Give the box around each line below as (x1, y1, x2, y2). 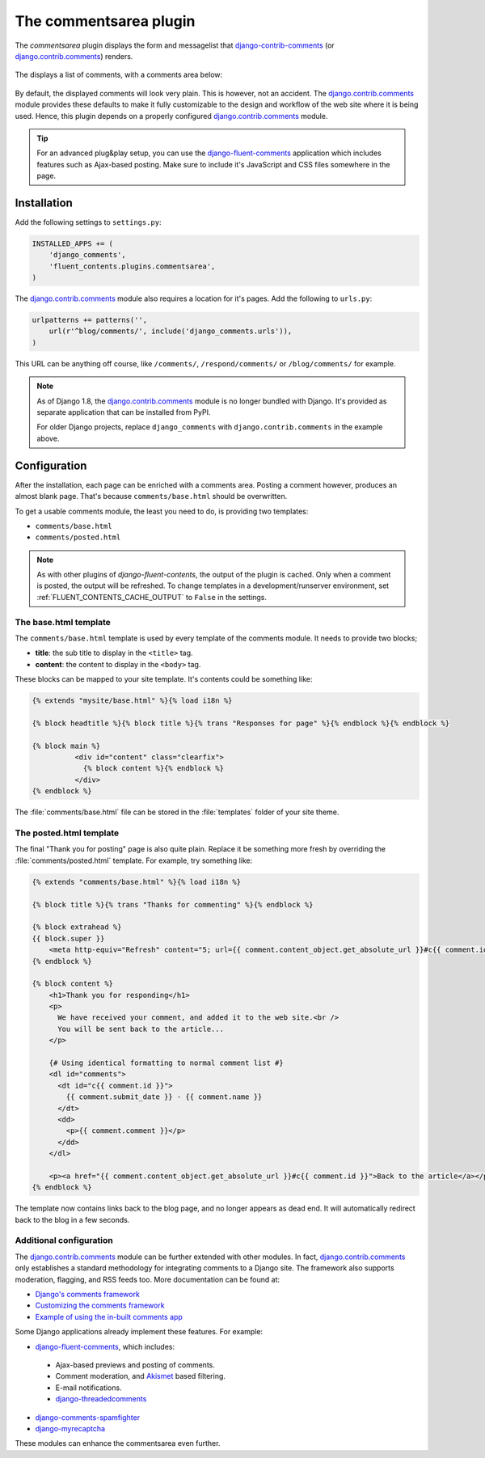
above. (36, 433, 60, 443)
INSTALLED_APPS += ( (32, 239, 113, 248)
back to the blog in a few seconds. (15, 1215, 130, 1224)
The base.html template (15, 616, 111, 628)
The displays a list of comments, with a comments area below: (15, 70, 223, 80)
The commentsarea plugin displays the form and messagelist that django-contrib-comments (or (15, 40, 335, 50)
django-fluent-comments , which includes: (35, 1342, 175, 1351)
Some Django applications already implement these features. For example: (15, 1327, 263, 1337)
